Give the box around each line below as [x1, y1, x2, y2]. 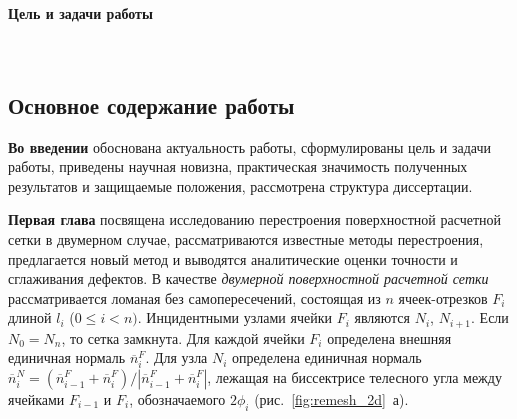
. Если [471, 307, 509, 328]
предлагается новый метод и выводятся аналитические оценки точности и [8, 248, 458, 269]
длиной [8, 307, 52, 328]
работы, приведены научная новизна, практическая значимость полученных [8, 156, 468, 177]
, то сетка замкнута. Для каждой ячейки [61, 327, 305, 348]
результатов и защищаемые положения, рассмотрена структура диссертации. [8, 175, 473, 196]
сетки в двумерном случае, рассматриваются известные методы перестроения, [8, 228, 484, 249]
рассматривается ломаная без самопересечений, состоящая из [8, 287, 381, 308]
